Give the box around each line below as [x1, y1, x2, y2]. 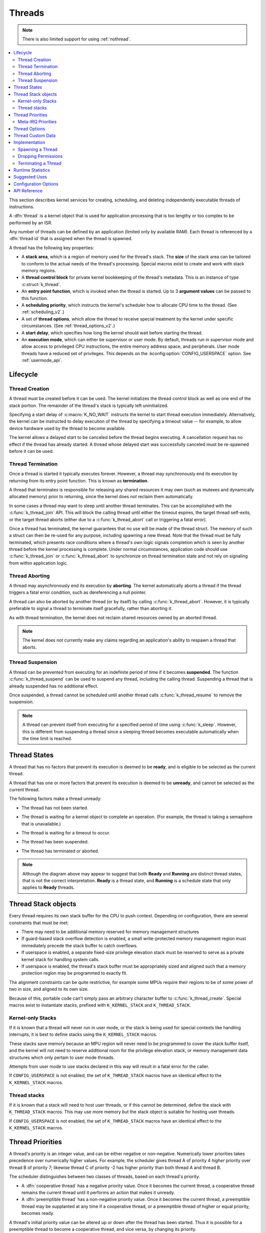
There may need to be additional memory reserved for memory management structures [21, 929, 199, 935]
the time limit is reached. [22, 735, 72, 741]
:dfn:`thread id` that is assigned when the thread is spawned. [9, 236, 133, 242]
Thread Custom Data [13, 133, 56, 139]
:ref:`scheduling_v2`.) [21, 309, 65, 315]
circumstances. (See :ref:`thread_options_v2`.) [21, 323, 115, 329]
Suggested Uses [13, 174, 47, 180]
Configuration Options [13, 181, 59, 187]
